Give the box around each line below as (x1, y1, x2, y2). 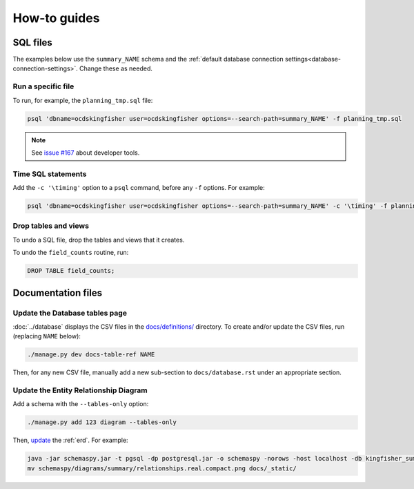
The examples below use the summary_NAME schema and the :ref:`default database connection (12, 55, 284, 64)
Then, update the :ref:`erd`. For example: (12, 436, 128, 445)
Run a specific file (12, 81, 75, 91)
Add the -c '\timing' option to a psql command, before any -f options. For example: (12, 184, 265, 192)
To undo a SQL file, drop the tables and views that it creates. (12, 236, 185, 244)
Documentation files (12, 287, 103, 298)
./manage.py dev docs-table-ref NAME (27, 351, 155, 358)
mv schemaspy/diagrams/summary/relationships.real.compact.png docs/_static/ (27, 464, 297, 472)
